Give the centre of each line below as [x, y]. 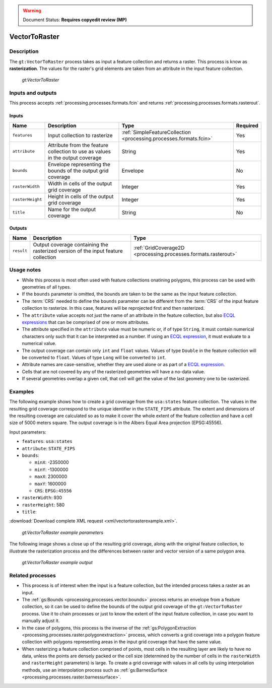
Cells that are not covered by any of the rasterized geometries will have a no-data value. [113, 371]
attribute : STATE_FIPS [49, 448]
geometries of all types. [47, 287]
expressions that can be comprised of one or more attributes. [86, 322]
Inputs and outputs [33, 93]
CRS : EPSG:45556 [53, 491]
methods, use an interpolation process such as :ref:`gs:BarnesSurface [94, 670]
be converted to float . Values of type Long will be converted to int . [94, 357]
